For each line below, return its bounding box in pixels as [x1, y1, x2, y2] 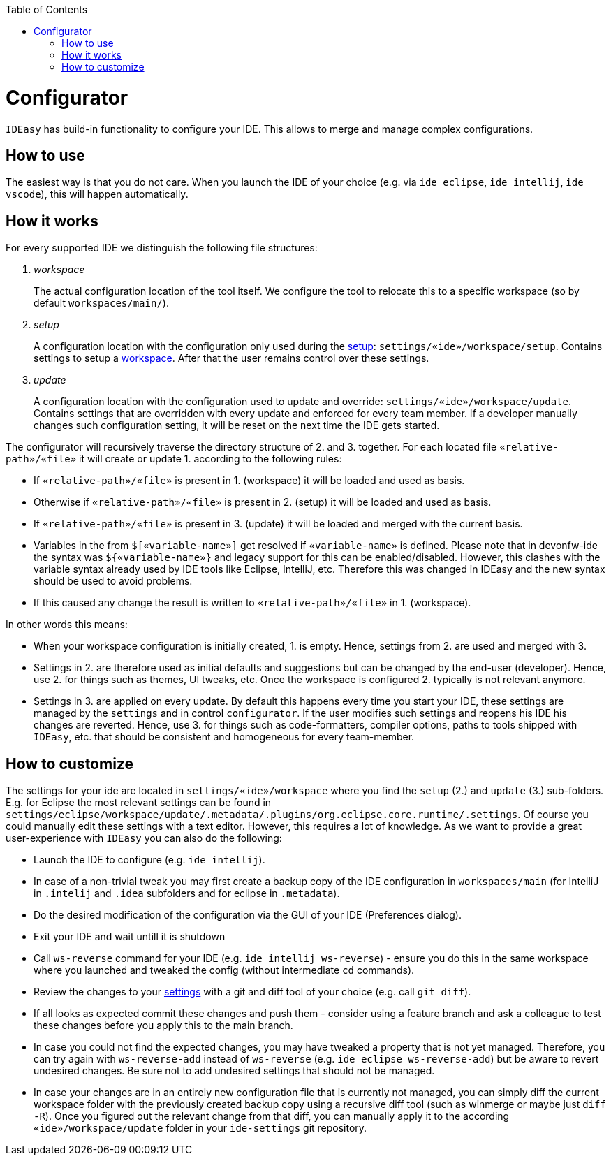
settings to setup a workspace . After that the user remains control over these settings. [34, 352, 429, 365]
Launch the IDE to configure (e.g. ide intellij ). [34, 854, 265, 866]
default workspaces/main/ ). [34, 297, 169, 309]
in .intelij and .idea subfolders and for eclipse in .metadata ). [34, 887, 340, 900]
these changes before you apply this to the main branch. [34, 1019, 293, 1032]
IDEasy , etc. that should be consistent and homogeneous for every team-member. [34, 731, 415, 743]
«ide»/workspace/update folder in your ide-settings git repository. [34, 1122, 367, 1134]
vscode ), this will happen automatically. [6, 188, 189, 200]
